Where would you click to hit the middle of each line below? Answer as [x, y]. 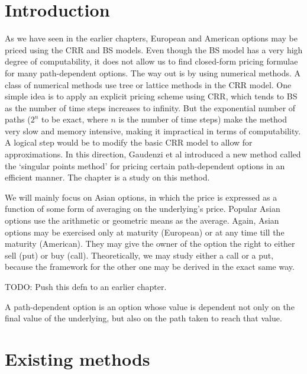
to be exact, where [75, 119]
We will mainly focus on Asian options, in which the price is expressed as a [141, 197]
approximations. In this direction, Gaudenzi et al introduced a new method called [153, 154]
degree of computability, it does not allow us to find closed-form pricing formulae [151, 61]
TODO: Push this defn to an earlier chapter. [86, 286]
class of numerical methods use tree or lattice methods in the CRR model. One [148, 84]
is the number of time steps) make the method [203, 119]
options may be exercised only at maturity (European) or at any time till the [145, 232]
